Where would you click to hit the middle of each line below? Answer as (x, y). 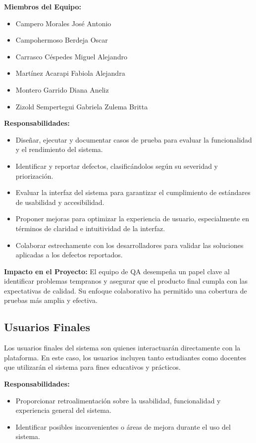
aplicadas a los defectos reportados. (69, 255)
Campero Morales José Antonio (63, 23)
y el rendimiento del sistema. (59, 149)
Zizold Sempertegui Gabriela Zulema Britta (82, 106)
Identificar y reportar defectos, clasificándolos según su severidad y (117, 166)
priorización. (34, 175)
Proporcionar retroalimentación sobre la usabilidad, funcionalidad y (118, 400)
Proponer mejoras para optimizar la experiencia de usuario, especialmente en (132, 219)
